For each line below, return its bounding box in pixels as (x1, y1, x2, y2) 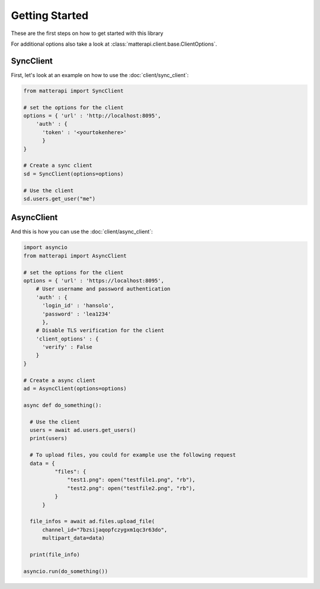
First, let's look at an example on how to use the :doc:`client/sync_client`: (11, 71, 189, 78)
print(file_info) (30, 551, 80, 558)
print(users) (30, 435, 68, 442)
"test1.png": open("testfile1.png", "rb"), (67, 476, 196, 483)
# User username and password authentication (36, 285, 171, 292)
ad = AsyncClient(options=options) (23, 386, 127, 392)
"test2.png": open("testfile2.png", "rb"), (67, 485, 196, 492)
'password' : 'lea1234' (42, 310, 111, 317)
